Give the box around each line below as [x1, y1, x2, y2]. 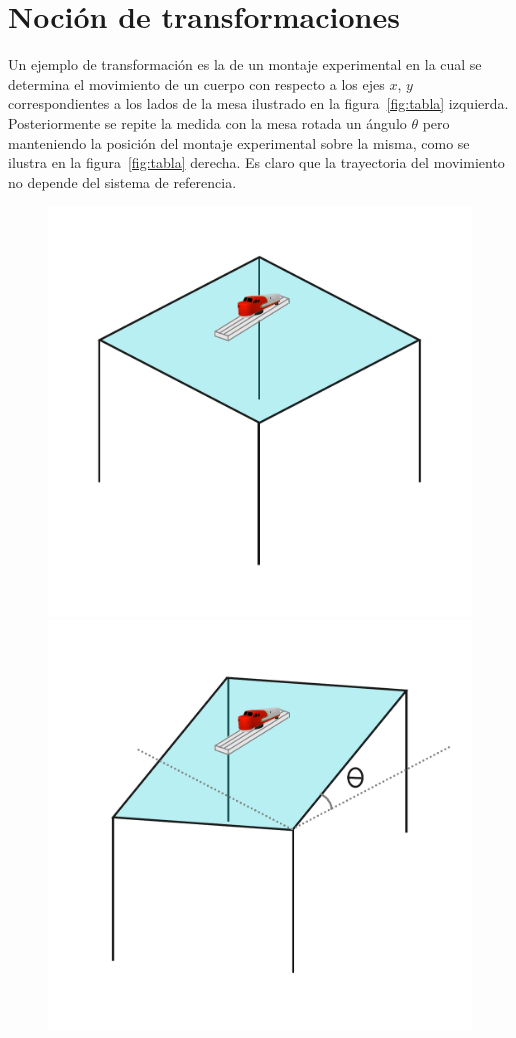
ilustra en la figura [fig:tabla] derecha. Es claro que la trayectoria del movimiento [8, 152, 505, 173]
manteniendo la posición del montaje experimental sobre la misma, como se [8, 132, 470, 153]
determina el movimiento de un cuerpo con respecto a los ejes [8, 73, 385, 94]
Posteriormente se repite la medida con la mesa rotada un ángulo [8, 112, 407, 133]
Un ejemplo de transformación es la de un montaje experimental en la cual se [8, 54, 482, 75]
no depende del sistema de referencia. [8, 171, 237, 192]
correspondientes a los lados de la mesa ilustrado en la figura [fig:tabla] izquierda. [8, 93, 509, 114]
